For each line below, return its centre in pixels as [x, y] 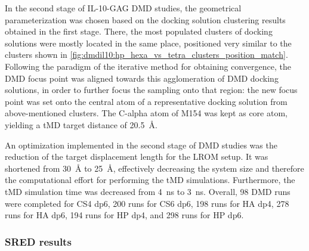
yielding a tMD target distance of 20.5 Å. [81, 124]
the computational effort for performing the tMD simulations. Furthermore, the [150, 180]
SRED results [38, 241]
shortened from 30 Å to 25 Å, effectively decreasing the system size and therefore [154, 168]
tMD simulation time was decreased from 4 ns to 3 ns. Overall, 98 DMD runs [148, 191]
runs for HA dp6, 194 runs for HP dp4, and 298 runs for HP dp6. [124, 215]
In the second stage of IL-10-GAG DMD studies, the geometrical [123, 8]
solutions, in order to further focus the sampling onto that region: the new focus [151, 90]
